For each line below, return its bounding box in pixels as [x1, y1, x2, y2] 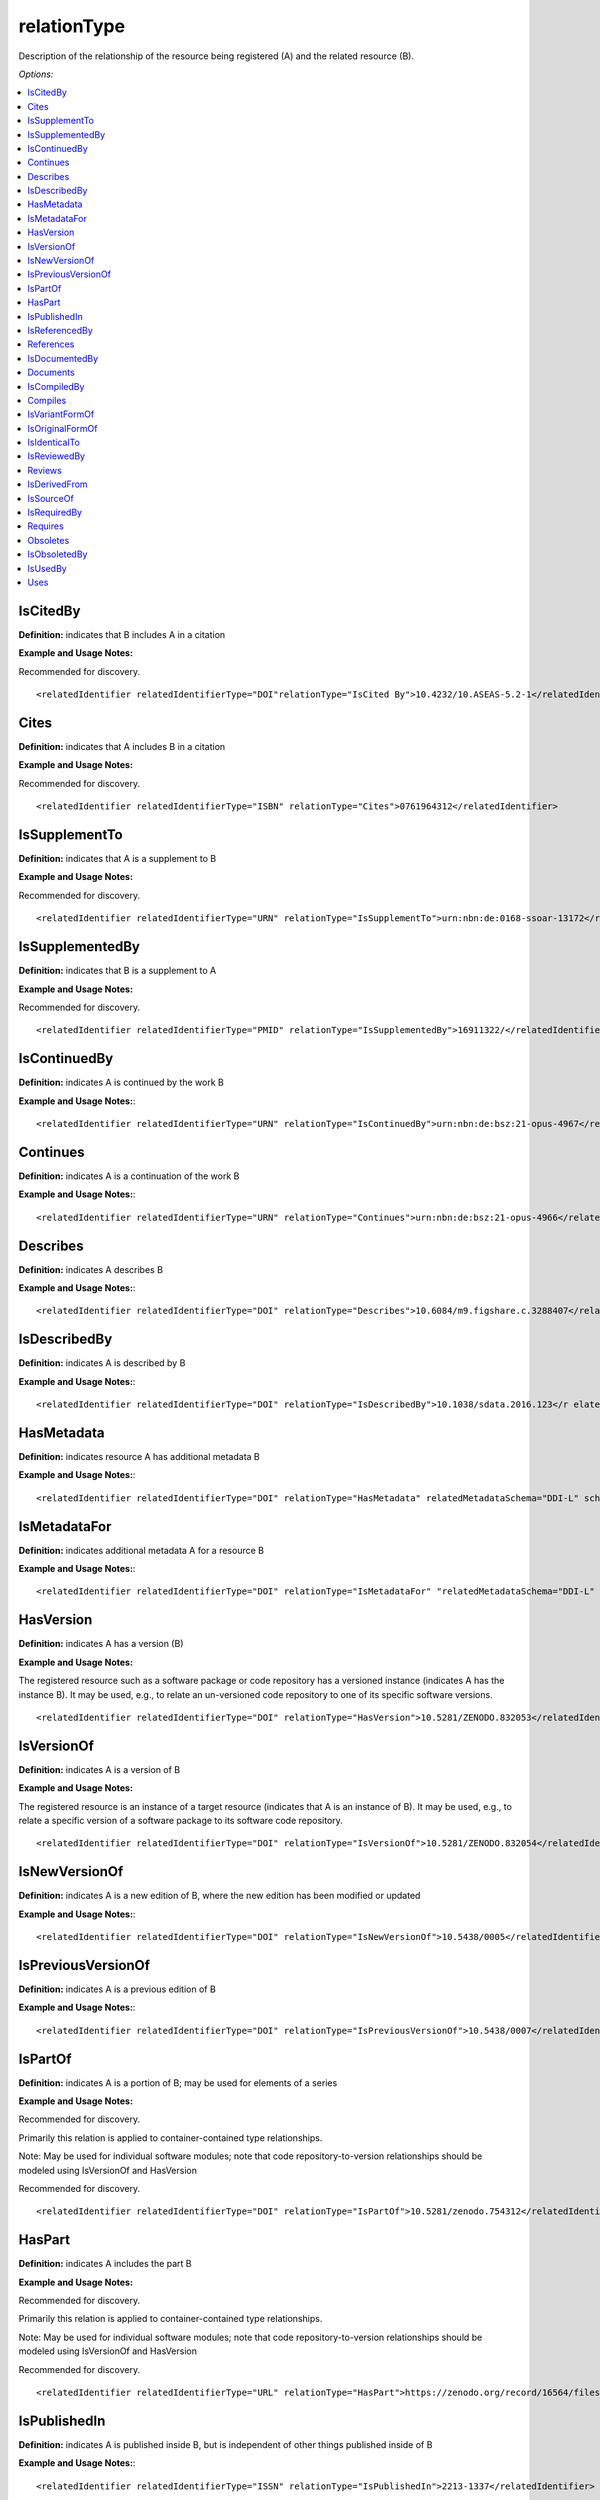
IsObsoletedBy [27, 548, 88, 560]
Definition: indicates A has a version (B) [18, 1638, 184, 1650]
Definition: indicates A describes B [18, 1263, 164, 1275]
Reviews [27, 464, 62, 476]
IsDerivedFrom [27, 478, 89, 490]
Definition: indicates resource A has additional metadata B [18, 1450, 260, 1462]
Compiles [27, 394, 67, 406]
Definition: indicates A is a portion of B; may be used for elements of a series [18, 2076, 338, 2089]
